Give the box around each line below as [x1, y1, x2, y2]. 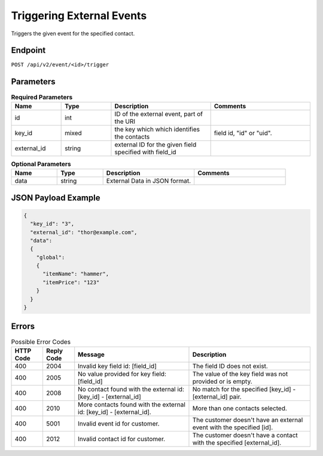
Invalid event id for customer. [78, 419, 160, 427]
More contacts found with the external [78, 400, 185, 409]
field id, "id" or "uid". [214, 128, 272, 137]
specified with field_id [114, 148, 176, 156]
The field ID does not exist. [192, 362, 269, 370]
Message [78, 350, 105, 359]
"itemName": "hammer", [42, 271, 109, 277]
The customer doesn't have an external [192, 415, 303, 424]
